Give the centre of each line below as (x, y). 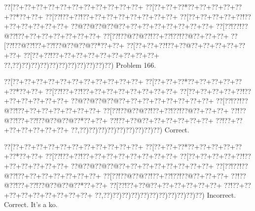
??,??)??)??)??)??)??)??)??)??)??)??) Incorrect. (165, 194)
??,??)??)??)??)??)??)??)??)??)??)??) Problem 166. (80, 64)
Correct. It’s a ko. (31, 204)
